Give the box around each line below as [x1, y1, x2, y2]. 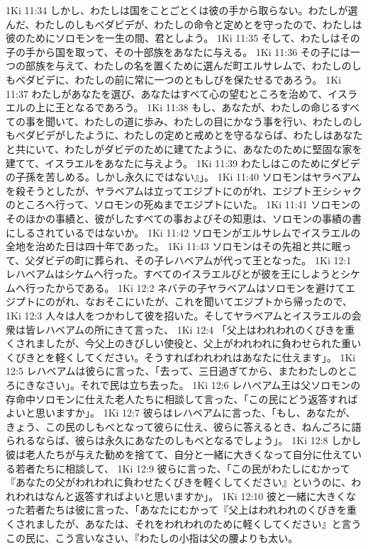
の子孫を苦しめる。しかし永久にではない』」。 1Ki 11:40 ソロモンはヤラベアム [6, 169, 361, 184]
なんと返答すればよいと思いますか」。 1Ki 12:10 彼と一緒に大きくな [45, 488, 356, 503]
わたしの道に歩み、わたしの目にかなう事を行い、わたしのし [84, 113, 362, 128]
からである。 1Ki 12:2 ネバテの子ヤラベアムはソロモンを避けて [55, 280, 346, 295]
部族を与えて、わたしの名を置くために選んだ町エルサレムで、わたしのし [25, 58, 362, 73]
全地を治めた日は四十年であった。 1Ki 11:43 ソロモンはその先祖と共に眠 [6, 239, 342, 254]
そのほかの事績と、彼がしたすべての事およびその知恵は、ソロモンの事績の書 [6, 210, 362, 225]
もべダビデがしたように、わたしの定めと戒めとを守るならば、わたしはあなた [6, 128, 363, 142]
